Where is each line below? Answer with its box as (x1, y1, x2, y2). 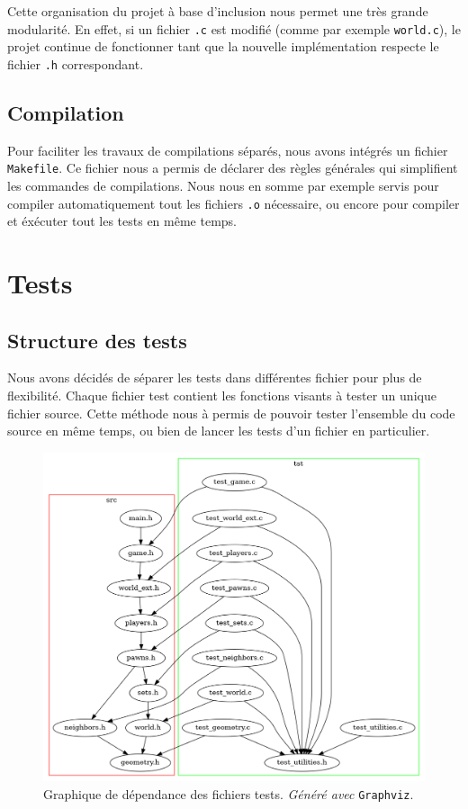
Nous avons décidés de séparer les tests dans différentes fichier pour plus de (7, 368, 422, 387)
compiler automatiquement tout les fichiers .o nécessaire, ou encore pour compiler (7, 193, 460, 212)
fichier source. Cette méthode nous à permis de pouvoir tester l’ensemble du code (7, 403, 455, 422)
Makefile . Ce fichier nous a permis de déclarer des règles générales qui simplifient (7, 158, 458, 177)
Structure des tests (7, 326, 187, 354)
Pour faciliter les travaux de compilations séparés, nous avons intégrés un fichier (7, 140, 448, 159)
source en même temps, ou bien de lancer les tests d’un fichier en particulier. (7, 421, 430, 440)
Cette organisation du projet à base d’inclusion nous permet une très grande (7, 2, 428, 20)
